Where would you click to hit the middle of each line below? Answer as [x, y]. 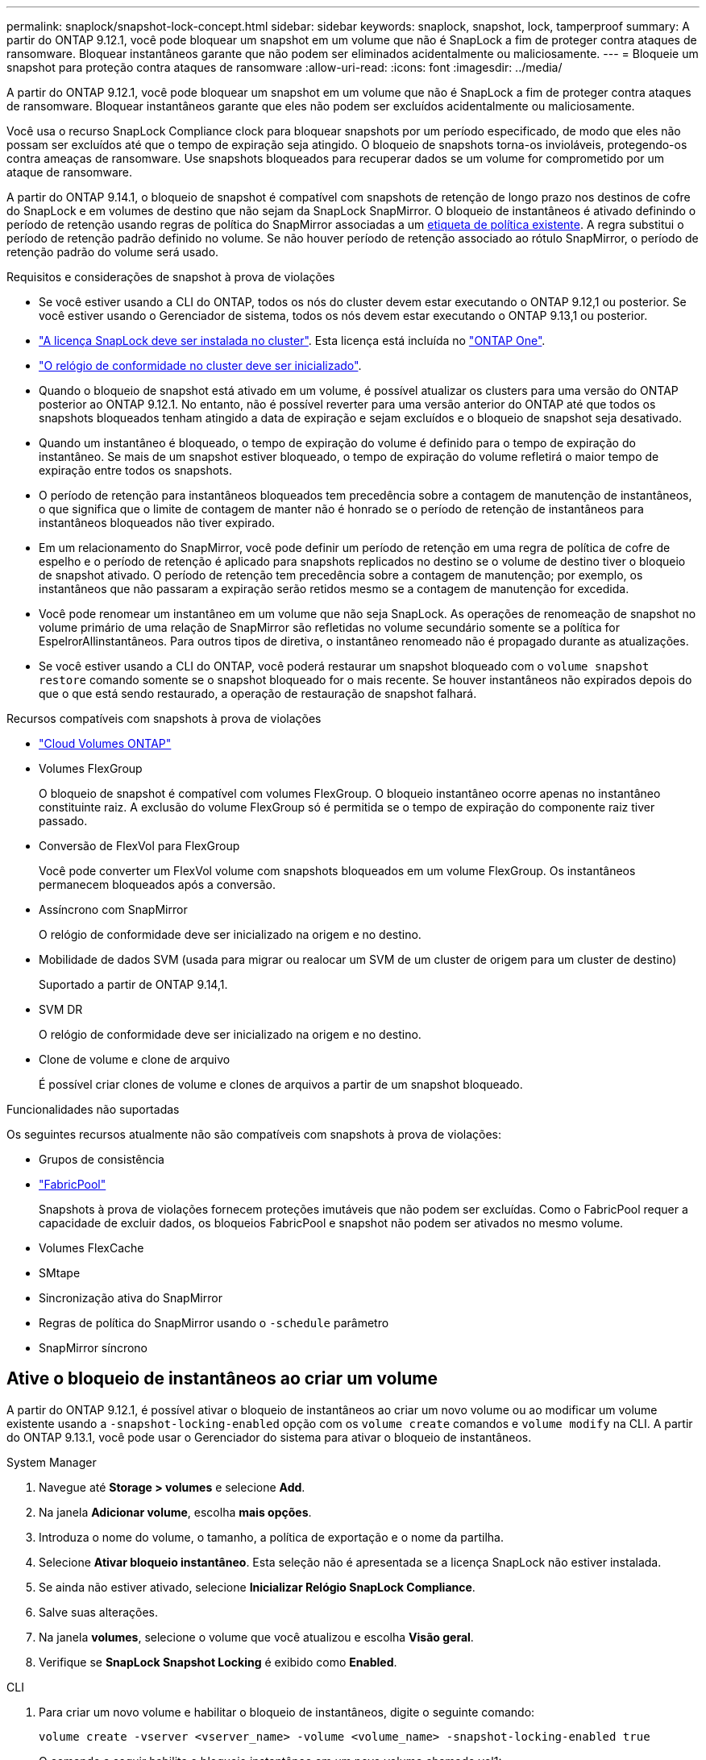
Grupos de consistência [102, 1159]
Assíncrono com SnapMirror [113, 909]
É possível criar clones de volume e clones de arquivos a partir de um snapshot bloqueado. [281, 1084]
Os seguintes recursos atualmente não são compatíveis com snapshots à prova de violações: [254, 1134]
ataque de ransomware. [69, 172]
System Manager [52, 1462]
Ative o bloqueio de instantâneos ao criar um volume [222, 1379]
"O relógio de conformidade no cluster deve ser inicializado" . [200, 365]
